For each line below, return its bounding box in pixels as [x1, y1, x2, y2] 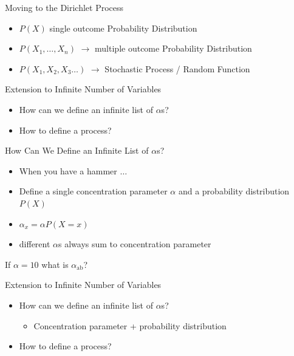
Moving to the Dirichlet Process [5, 1, 124, 13]
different [19, 238, 50, 250]
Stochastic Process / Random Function [104, 62, 250, 75]
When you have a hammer [19, 164, 117, 177]
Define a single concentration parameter [19, 185, 168, 197]
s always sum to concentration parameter [58, 238, 211, 250]
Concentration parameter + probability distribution [33, 319, 227, 332]
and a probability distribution [178, 185, 290, 197]
